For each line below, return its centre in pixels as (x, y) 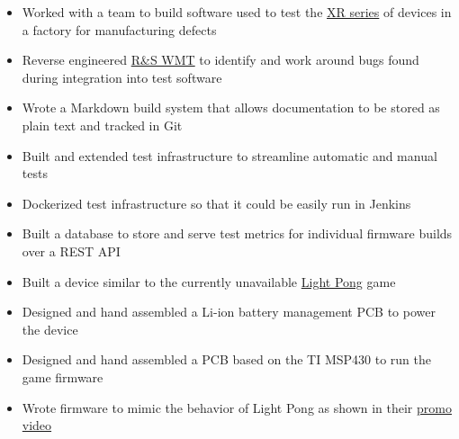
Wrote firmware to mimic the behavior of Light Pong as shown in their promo (237, 407)
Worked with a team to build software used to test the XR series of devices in (237, 12)
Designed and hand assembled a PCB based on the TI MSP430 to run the (226, 359)
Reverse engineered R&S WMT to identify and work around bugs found (220, 60)
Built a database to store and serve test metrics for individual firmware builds (237, 233)
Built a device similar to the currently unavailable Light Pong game (209, 281)
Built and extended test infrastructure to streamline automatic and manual (229, 155)
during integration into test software (122, 77)
